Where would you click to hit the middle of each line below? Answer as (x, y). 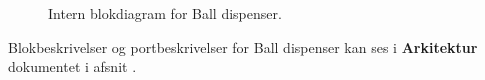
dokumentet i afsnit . (72, 66)
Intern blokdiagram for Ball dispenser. (165, 13)
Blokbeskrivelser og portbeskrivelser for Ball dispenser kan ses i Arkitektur (243, 46)
